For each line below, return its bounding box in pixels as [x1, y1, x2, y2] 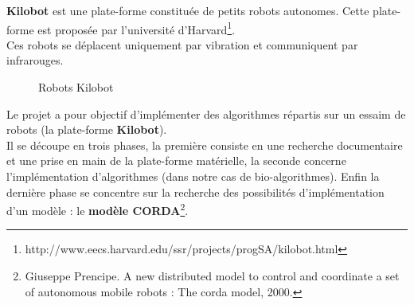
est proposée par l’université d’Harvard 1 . [37, 18, 236, 37]
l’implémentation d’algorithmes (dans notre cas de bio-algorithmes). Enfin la [6, 168, 380, 184]
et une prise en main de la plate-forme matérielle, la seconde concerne [6, 152, 346, 169]
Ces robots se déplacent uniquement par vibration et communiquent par [6, 36, 358, 53]
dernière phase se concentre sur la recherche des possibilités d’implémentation [6, 183, 385, 200]
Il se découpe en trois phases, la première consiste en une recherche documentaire [6, 136, 403, 153]
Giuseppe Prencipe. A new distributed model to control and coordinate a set [25, 268, 400, 284]
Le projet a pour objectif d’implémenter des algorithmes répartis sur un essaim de [6, 105, 406, 122]
